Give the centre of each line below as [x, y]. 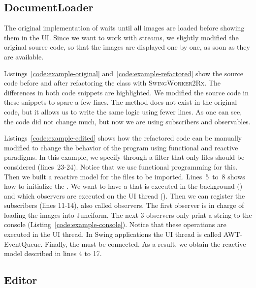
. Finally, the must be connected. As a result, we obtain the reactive [143, 244]
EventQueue [22, 244]
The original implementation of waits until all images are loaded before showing [124, 28]
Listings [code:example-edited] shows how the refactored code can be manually [123, 138]
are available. [24, 56]
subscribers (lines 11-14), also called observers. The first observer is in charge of [124, 205]
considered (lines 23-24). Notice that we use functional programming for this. [121, 166]
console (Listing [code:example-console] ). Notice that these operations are [115, 224]
